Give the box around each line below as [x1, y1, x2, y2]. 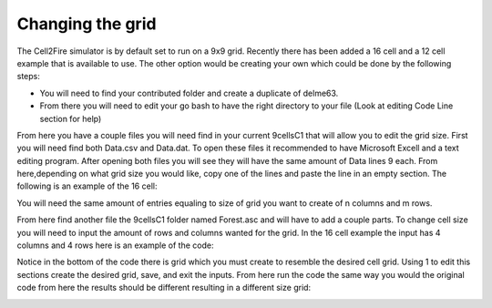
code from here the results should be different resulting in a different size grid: [16, 282, 312, 293]
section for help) [39, 113, 102, 124]
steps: [16, 71, 40, 82]
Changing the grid [16, 14, 157, 34]
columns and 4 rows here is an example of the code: [16, 240, 214, 251]
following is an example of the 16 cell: [16, 180, 158, 191]
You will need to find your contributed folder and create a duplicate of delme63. [39, 87, 339, 98]
